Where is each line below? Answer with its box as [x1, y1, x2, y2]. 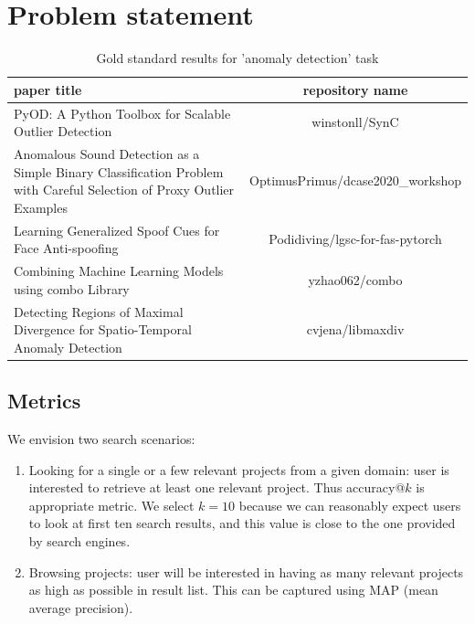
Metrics [7, 386, 81, 415]
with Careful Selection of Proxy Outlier [14, 180, 235, 199]
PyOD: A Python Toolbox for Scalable [14, 103, 231, 122]
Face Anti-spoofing [14, 238, 119, 258]
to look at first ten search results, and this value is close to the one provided [28, 513, 456, 533]
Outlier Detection [14, 122, 112, 141]
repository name [302, 79, 408, 99]
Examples [14, 197, 68, 217]
